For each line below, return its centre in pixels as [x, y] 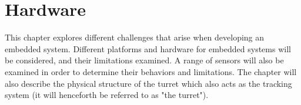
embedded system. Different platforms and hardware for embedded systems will [148, 48]
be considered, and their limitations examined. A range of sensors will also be [144, 60]
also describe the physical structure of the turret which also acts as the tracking [148, 83]
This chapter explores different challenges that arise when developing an [135, 37]
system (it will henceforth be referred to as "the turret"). [107, 95]
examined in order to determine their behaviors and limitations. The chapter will [151, 71]
